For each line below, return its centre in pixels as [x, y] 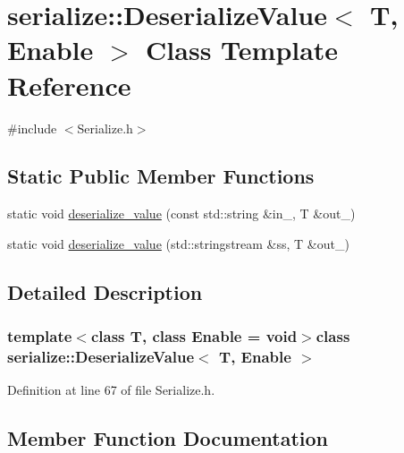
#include [32, 128]
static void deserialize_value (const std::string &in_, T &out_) [181, 214]
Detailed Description [105, 291]
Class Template [242, 50]
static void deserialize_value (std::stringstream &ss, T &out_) [178, 243]
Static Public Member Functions [161, 176]
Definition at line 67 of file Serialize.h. [111, 390]
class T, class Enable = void [194, 336]
